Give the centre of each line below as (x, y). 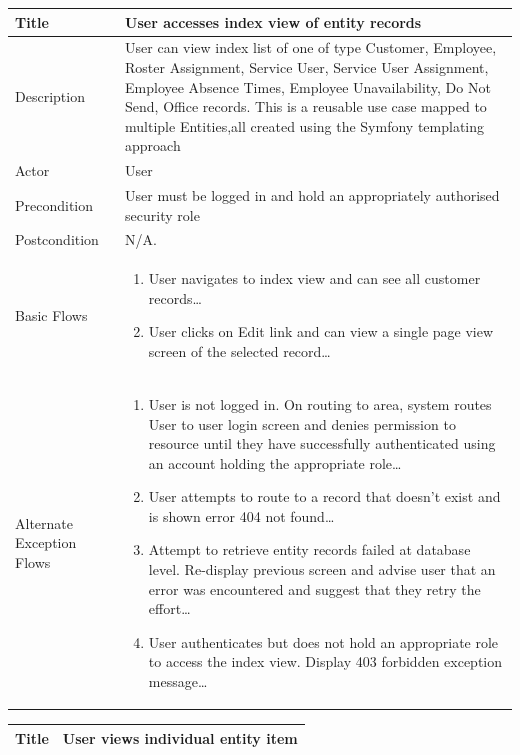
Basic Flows (51, 314)
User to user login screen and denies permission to (302, 423)
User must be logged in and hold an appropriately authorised (312, 195)
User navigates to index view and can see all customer (314, 278)
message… (178, 681)
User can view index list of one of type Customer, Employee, (311, 47)
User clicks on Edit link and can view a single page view (321, 331)
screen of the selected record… (239, 351)
